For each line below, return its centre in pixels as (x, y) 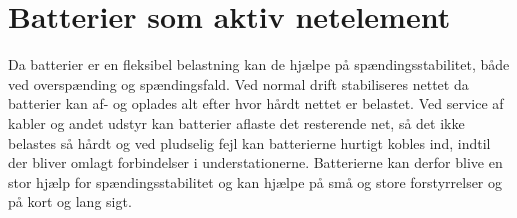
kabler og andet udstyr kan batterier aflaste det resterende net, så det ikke (236, 122)
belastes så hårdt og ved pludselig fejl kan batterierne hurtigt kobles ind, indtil (249, 142)
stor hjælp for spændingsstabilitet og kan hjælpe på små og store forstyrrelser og (255, 181)
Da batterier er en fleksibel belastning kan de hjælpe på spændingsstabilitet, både (259, 64)
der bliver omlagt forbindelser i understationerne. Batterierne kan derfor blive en (255, 162)
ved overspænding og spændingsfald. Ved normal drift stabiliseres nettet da (238, 83)
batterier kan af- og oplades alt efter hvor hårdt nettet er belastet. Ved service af (256, 103)
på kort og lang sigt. (70, 201)
